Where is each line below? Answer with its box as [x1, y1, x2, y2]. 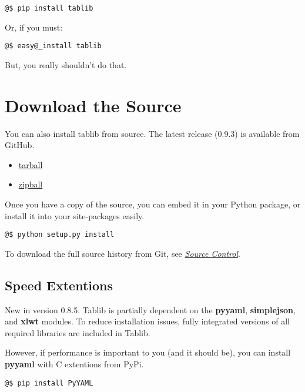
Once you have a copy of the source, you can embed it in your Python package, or [5, 198, 301, 210]
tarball [18, 158, 43, 170]
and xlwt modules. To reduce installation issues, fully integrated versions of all [5, 315, 290, 327]
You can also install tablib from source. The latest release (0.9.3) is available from [5, 127, 300, 139]
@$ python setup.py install [5, 230, 115, 239]
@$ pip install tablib [5, 4, 93, 12]
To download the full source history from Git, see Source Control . [5, 247, 240, 259]
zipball [18, 178, 43, 190]
